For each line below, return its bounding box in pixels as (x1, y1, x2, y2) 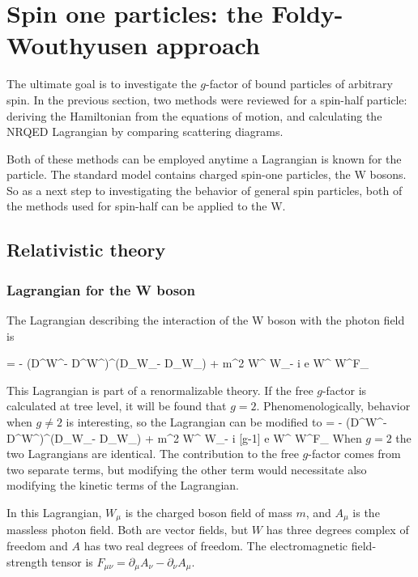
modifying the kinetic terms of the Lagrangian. (6, 477, 239, 494)
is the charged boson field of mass (125, 504, 292, 520)
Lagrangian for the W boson (6, 279, 195, 299)
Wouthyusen (6, 28, 148, 62)
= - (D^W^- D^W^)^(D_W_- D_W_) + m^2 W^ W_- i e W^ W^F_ (6, 354, 369, 371)
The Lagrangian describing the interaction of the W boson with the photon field (6, 312, 405, 329)
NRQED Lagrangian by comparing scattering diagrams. (6, 123, 284, 140)
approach (156, 28, 260, 62)
